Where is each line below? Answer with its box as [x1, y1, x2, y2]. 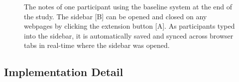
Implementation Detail [4, 64, 123, 80]
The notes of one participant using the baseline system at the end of [24, 1, 233, 11]
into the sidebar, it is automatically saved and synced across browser [24, 30, 234, 41]
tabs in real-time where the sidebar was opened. [24, 40, 170, 50]
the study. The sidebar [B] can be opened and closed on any [24, 11, 207, 21]
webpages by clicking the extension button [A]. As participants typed [24, 21, 235, 31]
